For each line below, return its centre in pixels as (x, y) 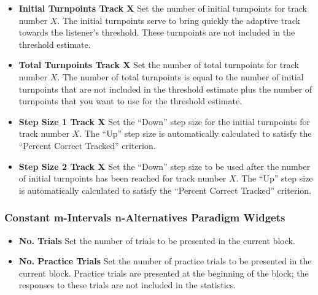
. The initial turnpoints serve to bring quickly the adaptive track (179, 20)
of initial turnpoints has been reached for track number (122, 178)
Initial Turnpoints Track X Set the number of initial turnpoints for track (163, 8)
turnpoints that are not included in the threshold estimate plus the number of (165, 89)
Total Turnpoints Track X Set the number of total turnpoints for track (159, 65)
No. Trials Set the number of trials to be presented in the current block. (157, 240)
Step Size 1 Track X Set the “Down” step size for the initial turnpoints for (164, 121)
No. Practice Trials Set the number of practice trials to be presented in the (165, 261)
